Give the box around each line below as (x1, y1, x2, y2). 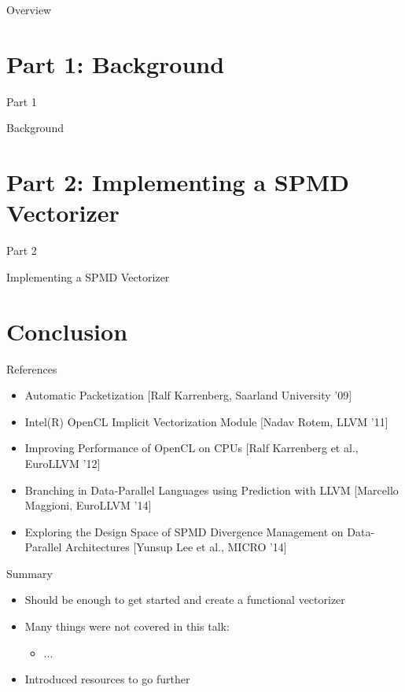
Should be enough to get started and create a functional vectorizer (24, 591, 345, 608)
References (6, 360, 57, 377)
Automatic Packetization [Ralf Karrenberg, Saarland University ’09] (24, 387, 352, 403)
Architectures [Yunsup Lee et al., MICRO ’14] (64, 539, 287, 555)
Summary (6, 565, 53, 581)
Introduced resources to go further (24, 671, 190, 687)
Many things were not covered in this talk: (24, 618, 230, 635)
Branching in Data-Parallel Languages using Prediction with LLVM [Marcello (24, 481, 399, 498)
